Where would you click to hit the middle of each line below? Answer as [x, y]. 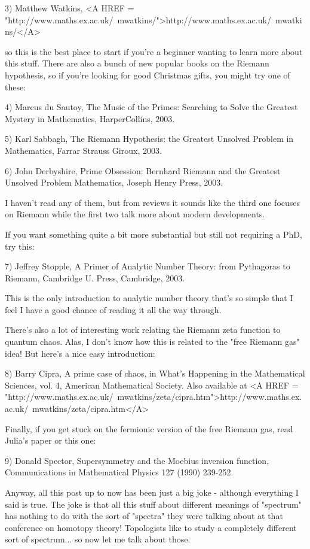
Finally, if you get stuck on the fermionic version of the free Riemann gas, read [149, 428]
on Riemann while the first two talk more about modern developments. [135, 214]
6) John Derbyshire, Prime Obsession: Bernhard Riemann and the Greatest [143, 170]
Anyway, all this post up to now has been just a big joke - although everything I [152, 492]
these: [16, 87]
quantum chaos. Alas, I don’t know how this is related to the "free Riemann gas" [152, 342]
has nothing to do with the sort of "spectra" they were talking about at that [144, 516]
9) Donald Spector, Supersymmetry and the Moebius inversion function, [137, 460]
